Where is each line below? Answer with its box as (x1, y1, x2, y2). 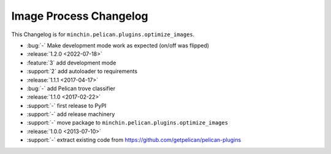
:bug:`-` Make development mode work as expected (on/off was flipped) (26, 42, 210, 49)
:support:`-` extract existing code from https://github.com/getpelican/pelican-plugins (26, 136, 242, 144)
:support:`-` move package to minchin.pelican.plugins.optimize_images (26, 119, 229, 126)
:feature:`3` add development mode (26, 59, 116, 66)
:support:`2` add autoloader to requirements (26, 67, 138, 75)
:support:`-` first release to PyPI (26, 102, 107, 109)
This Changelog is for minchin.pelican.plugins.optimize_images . (11, 31, 195, 38)
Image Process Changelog (11, 9, 148, 23)
